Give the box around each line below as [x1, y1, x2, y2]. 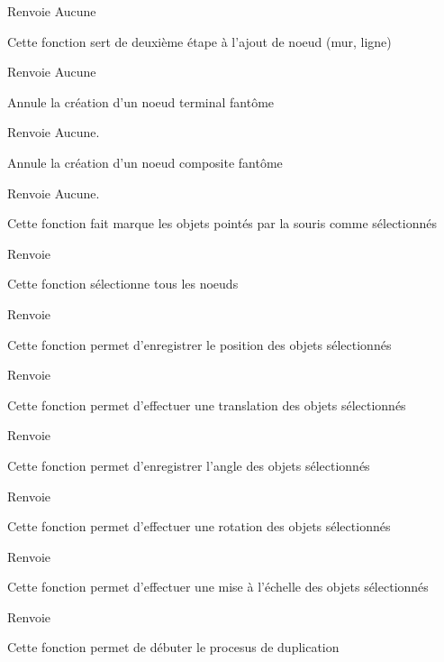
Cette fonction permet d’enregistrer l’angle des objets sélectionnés [7, 455, 370, 474]
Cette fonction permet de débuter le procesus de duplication [7, 638, 340, 657]
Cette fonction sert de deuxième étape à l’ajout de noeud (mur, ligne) [7, 32, 392, 51]
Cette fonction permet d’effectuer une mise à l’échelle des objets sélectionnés [7, 577, 429, 596]
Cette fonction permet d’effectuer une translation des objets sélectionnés [7, 395, 406, 414]
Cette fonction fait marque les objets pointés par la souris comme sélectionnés [7, 214, 437, 233]
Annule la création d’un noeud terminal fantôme [7, 92, 275, 111]
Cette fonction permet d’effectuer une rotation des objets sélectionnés [7, 517, 391, 536]
